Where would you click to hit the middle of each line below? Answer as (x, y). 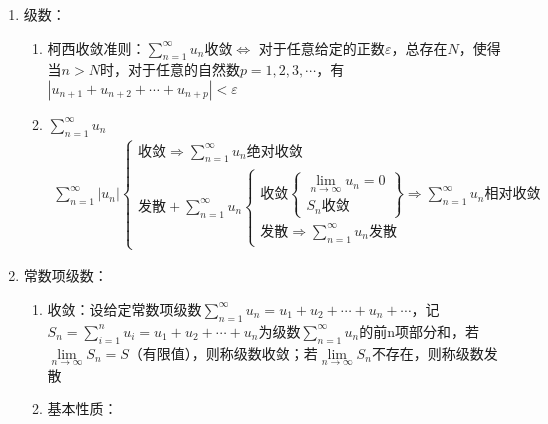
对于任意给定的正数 (321, 47)
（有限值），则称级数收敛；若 (223, 352)
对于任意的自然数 (183, 69)
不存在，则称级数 (427, 352)
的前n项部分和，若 (419, 330)
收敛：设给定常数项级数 (124, 308)
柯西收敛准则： (96, 47)
